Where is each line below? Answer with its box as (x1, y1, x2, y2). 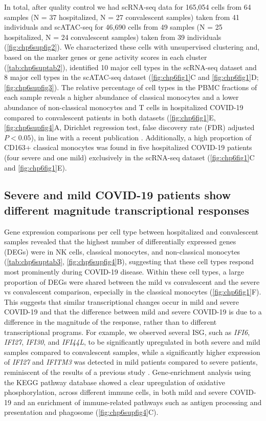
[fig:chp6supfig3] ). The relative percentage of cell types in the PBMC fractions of (4, 81, 257, 92)
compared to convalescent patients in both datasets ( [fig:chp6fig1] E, (4, 112, 216, 122)
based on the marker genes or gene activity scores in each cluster (4, 51, 207, 62)
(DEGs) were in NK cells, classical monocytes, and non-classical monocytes (4, 246, 240, 257)
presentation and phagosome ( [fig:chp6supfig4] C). (4, 407, 159, 417)
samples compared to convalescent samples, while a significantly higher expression (4, 346, 260, 357)
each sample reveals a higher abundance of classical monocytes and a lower (4, 92, 239, 102)
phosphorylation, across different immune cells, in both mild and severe (4, 387, 228, 397)
